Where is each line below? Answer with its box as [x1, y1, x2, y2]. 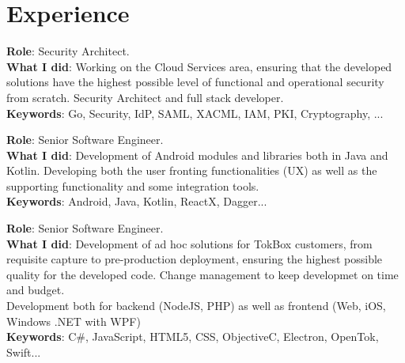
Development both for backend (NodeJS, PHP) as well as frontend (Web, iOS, [6, 297, 386, 314]
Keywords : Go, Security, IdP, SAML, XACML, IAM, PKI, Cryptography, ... [6, 104, 384, 121]
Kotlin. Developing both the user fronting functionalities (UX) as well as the [6, 162, 377, 179]
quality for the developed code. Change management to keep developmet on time [6, 266, 399, 282]
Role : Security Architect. [6, 43, 130, 59]
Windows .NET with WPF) [6, 312, 141, 329]
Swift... [6, 343, 41, 360]
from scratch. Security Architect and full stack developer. [6, 89, 284, 105]
